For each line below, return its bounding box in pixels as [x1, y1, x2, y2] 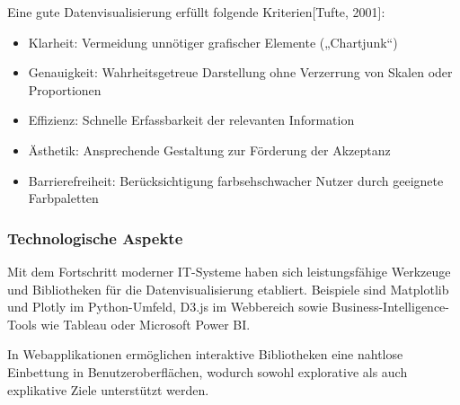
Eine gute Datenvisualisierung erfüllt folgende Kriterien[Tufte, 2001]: [7, 3, 385, 21]
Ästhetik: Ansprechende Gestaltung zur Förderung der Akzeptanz [28, 140, 391, 159]
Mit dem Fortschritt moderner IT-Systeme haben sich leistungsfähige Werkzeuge [7, 261, 451, 280]
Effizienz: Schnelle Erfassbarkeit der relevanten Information [28, 110, 355, 129]
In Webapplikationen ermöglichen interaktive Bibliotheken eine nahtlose [7, 345, 403, 364]
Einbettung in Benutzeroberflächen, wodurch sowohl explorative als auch [7, 362, 408, 381]
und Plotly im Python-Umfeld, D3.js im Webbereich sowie [7, 297, 328, 316]
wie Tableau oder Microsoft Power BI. [40, 314, 251, 333]
